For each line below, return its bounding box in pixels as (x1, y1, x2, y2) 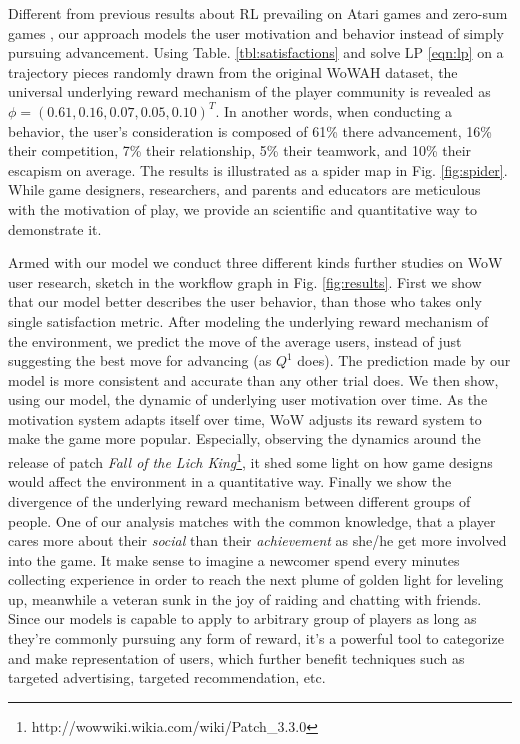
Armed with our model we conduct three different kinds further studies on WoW (8, 252, 503, 273)
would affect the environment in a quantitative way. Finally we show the (8, 471, 452, 492)
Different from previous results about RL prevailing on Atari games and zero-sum (8, 3, 508, 23)
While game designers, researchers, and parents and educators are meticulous (8, 179, 481, 200)
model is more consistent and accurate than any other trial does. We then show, (8, 369, 499, 390)
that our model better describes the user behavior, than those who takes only (8, 291, 482, 312)
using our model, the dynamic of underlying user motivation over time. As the (8, 389, 488, 410)
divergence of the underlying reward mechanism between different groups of (8, 490, 471, 511)
